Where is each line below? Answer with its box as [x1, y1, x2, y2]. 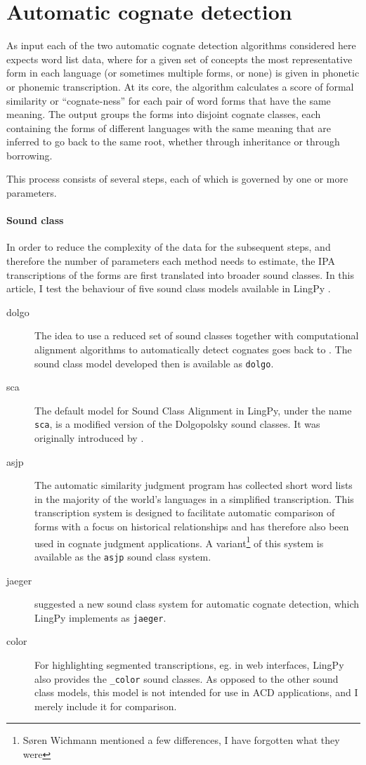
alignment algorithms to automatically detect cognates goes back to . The [34, 342, 352, 357]
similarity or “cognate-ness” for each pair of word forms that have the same [6, 93, 331, 107]
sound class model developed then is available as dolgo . [34, 355, 274, 370]
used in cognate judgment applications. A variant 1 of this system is [34, 533, 324, 550]
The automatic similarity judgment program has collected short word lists [34, 478, 353, 492]
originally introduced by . [34, 431, 144, 445]
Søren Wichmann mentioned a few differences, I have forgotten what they [22, 733, 340, 747]
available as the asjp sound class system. [34, 549, 211, 563]
